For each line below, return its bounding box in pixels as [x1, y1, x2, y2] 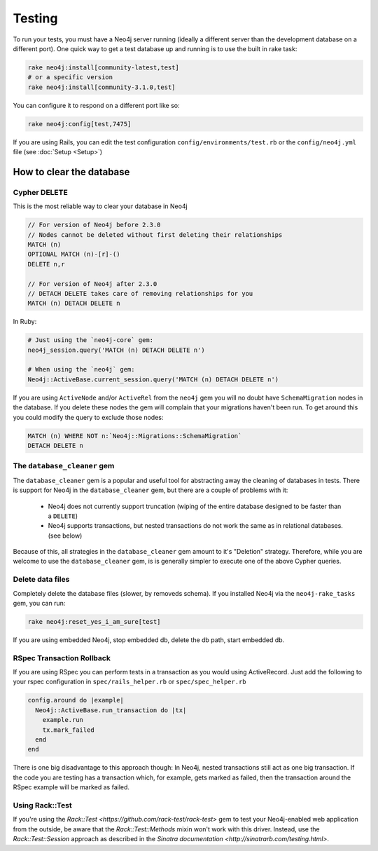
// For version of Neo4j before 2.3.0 [27, 221, 161, 229]
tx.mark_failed [42, 726, 94, 734]
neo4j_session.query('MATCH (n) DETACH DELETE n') [27, 346, 206, 354]
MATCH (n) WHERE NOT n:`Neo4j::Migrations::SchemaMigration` [27, 432, 242, 440]
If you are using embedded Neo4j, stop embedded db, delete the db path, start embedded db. [13, 635, 285, 644]
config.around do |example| [27, 696, 124, 704]
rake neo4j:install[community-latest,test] [27, 63, 180, 72]
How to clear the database [13, 165, 130, 178]
